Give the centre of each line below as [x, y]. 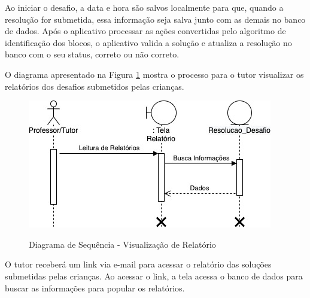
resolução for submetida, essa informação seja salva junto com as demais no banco [155, 19]
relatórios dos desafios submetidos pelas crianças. [95, 86]
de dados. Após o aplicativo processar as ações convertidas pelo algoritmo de [145, 31]
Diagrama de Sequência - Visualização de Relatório [122, 244]
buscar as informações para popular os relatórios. [95, 288]
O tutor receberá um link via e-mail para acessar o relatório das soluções [138, 264]
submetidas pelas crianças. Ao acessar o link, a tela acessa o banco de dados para [154, 276]
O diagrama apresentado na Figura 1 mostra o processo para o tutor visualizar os [154, 74]
